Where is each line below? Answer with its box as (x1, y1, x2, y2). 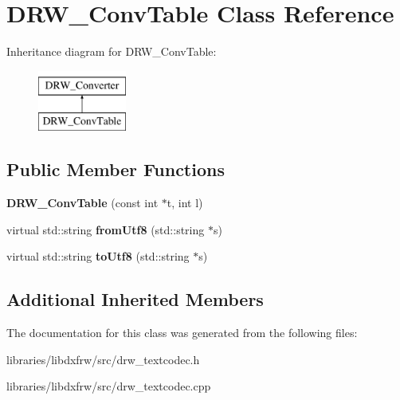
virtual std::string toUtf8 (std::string (6, 248, 190, 265)
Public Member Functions (6, 157, 225, 182)
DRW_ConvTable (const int (6, 194, 159, 211)
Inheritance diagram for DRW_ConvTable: (6, 43, 217, 60)
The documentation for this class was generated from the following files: (6, 324, 358, 341)
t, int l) (167, 194, 203, 211)
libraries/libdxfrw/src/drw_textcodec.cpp (6, 378, 211, 394)
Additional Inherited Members (6, 287, 264, 312)
